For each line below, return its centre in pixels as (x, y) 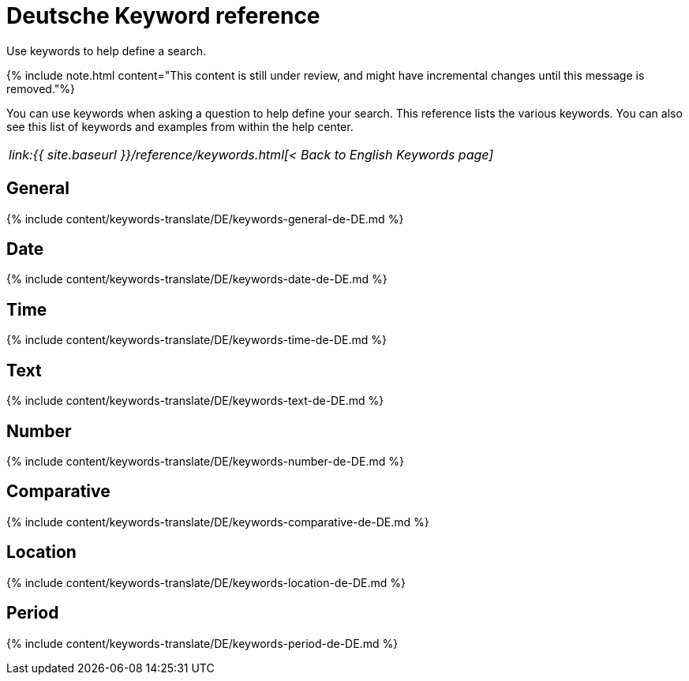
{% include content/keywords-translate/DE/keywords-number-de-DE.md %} (205, 461)
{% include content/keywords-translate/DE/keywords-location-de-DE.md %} (206, 582)
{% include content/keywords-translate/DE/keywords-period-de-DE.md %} (202, 643)
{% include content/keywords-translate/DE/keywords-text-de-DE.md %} (195, 401)
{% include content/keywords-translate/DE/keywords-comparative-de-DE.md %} (218, 522)
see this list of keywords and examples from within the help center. (180, 126)
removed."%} (41, 88)
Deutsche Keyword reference (163, 16)
